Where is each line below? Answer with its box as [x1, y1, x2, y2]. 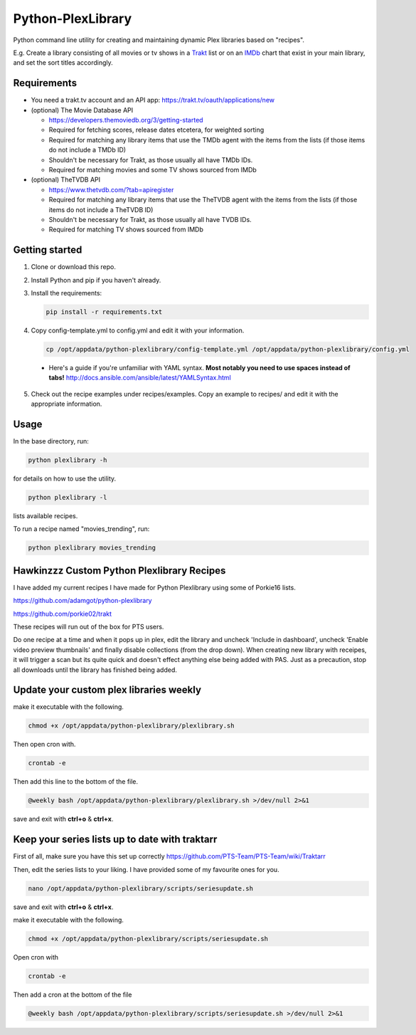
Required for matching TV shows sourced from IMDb [48, 225, 204, 234]
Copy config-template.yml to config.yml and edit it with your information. [31, 326, 245, 335]
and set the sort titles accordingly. [13, 58, 113, 67]
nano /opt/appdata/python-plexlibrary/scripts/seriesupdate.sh [28, 884, 254, 893]
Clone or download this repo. [31, 263, 117, 271]
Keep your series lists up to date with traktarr [13, 834, 218, 846]
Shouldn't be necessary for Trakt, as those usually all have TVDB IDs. [48, 215, 252, 224]
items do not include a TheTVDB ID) [48, 205, 154, 214]
